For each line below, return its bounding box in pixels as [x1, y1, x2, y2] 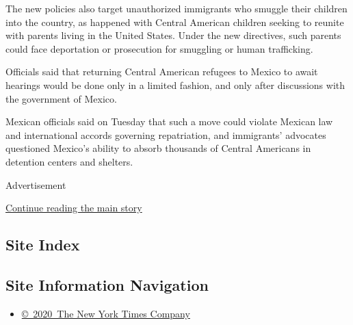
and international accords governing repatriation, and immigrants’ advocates [5, 127, 326, 142]
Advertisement [5, 177, 66, 192]
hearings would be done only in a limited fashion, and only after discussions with [5, 77, 345, 92]
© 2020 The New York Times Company [21, 306, 190, 320]
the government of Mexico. [5, 91, 117, 105]
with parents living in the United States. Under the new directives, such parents [5, 28, 341, 42]
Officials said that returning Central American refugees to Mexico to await [5, 64, 318, 79]
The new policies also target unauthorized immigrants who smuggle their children [5, 1, 348, 15]
